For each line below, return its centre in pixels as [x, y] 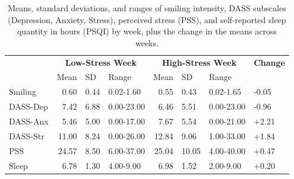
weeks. [147, 42]
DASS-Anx [29, 121]
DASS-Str [27, 135]
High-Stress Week [199, 62]
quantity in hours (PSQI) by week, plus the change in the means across [147, 31]
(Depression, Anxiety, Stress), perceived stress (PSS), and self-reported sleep [147, 19]
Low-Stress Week [101, 62]
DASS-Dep [29, 106]
